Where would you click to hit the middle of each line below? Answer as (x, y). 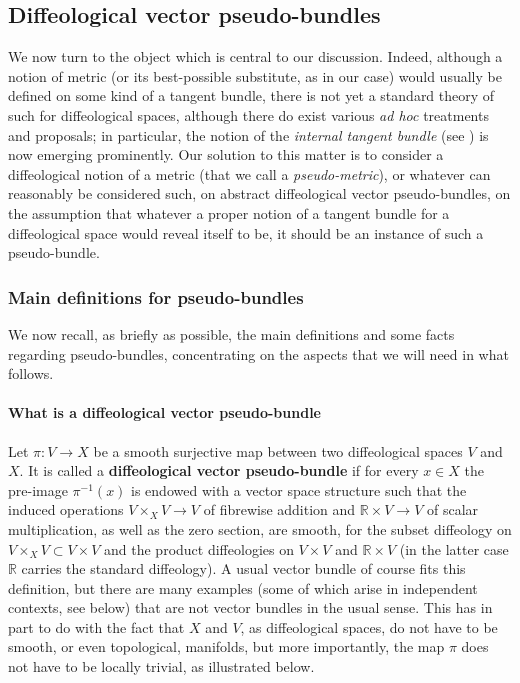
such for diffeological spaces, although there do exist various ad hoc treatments (248, 114)
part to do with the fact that (96, 626)
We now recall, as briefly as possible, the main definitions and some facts (231, 333)
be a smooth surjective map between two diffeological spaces (278, 450)
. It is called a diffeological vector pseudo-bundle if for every (219, 470)
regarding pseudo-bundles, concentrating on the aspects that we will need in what (258, 353)
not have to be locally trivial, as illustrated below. (161, 666)
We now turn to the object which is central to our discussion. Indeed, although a (255, 56)
